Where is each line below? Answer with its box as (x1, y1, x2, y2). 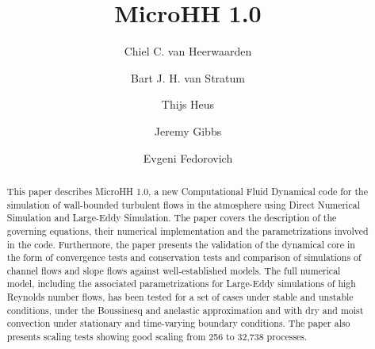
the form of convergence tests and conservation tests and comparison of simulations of (6, 251, 362, 264)
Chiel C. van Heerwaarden (124, 43, 252, 59)
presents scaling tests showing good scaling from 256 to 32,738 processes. (6, 330, 308, 343)
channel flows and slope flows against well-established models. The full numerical (6, 263, 341, 277)
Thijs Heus (161, 96, 215, 113)
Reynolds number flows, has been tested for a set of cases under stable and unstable (6, 290, 354, 304)
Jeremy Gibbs (154, 122, 222, 139)
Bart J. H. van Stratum (131, 69, 245, 86)
